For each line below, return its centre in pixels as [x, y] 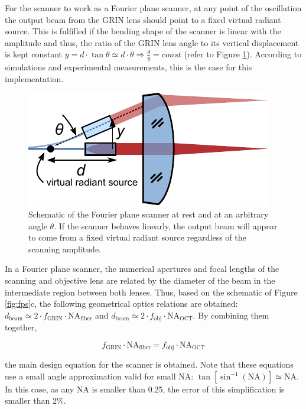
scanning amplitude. [65, 249]
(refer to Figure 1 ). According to [243, 54]
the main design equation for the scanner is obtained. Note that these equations [149, 364]
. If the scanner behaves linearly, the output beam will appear [166, 225]
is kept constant [33, 54]
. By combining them [231, 315]
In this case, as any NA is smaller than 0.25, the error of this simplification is [145, 389]
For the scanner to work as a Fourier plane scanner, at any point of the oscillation [153, 8]
